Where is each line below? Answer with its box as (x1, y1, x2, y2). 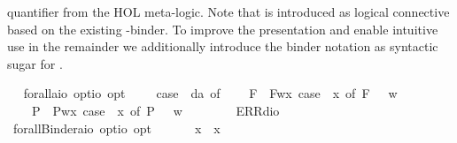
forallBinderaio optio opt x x (12, 118, 221, 137)
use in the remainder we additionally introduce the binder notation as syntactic (7, 37, 438, 56)
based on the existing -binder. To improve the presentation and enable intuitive (7, 19, 438, 38)
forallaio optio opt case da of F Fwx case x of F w (23, 84, 398, 102)
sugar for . (7, 54, 63, 72)
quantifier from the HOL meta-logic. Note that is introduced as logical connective (7, 3, 450, 20)
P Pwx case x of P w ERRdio (31, 101, 280, 119)
